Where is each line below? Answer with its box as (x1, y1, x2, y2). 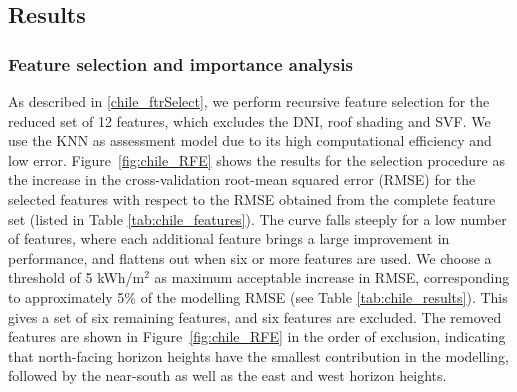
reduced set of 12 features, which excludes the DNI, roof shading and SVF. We (8, 110, 491, 131)
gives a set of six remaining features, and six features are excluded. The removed (8, 306, 502, 327)
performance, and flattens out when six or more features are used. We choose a (8, 247, 492, 268)
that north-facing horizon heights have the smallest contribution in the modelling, (8, 345, 509, 366)
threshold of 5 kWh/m (8, 267, 145, 288)
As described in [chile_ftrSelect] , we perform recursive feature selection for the (8, 91, 490, 111)
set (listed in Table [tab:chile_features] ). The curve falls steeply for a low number (8, 208, 507, 229)
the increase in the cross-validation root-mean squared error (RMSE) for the (8, 169, 476, 190)
